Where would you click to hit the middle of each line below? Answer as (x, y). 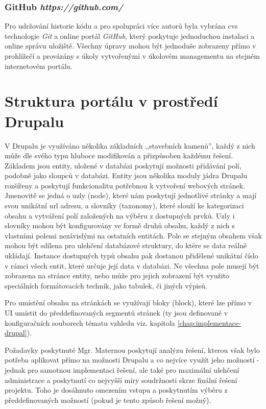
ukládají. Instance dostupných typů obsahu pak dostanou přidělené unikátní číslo (131, 256)
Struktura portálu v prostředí (111, 101)
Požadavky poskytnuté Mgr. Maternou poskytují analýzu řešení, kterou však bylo (132, 350)
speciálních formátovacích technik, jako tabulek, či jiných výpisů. (106, 285)
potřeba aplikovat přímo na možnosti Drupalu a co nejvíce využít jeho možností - (132, 360)
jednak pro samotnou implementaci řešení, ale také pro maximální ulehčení (122, 369)
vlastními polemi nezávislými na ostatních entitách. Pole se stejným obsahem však (133, 235)
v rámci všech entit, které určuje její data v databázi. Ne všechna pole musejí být (132, 265)
